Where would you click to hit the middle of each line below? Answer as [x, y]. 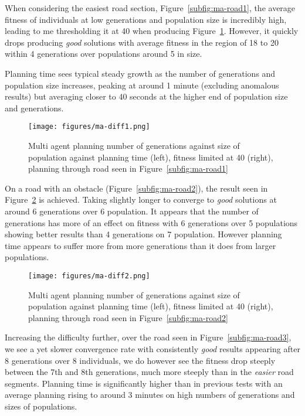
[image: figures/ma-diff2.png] [89, 276]
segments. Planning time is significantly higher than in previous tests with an [144, 383]
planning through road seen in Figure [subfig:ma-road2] [128, 317]
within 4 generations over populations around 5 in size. [104, 54]
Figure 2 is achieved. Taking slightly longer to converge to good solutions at [141, 200]
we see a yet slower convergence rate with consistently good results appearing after [152, 348]
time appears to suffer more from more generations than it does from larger [140, 245]
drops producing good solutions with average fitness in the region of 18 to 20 [142, 42]
